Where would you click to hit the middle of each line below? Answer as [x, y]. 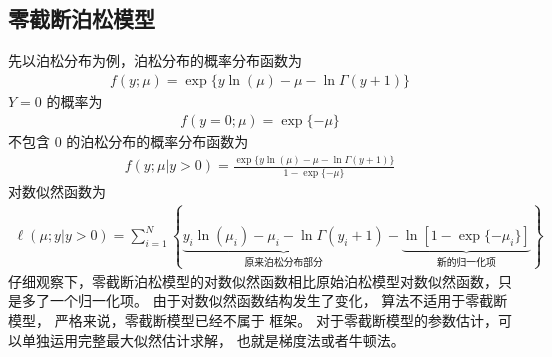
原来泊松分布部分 [283, 262]
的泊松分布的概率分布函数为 [157, 141]
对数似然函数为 [57, 190]
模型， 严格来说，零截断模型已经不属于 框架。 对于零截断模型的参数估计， [253, 319]
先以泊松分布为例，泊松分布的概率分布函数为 [155, 60]
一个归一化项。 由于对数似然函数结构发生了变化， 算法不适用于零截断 [278, 300]
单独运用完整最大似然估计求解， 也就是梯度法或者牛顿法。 [213, 339]
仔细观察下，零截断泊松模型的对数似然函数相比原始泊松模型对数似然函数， [253, 280]
